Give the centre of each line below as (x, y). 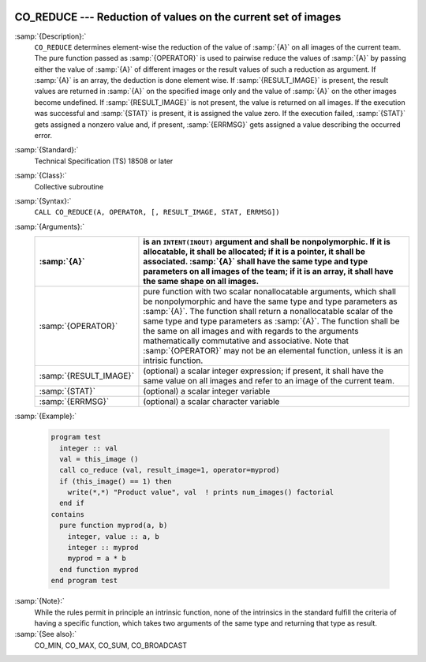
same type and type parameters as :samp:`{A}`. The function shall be (271, 321)
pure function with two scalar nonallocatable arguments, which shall (269, 292)
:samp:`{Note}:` (39, 601)
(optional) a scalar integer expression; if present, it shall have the (263, 371)
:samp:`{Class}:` (41, 176)
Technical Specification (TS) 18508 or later (104, 161)
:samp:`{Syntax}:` (43, 200)
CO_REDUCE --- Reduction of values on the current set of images (178, 17)
